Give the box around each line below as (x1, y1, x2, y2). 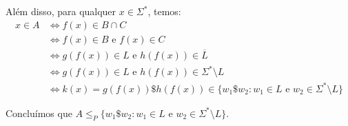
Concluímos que (6, 105, 72, 120)
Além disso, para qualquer (6, 4, 116, 18)
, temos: (147, 4, 181, 18)
